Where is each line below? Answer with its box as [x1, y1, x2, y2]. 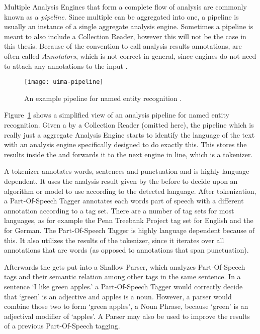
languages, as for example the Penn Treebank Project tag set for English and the [4, 215, 253, 226]
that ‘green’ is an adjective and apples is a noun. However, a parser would [4, 291, 232, 301]
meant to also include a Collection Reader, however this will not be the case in [4, 31, 246, 41]
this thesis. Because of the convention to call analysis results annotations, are [4, 41, 242, 51]
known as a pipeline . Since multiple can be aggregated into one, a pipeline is [4, 11, 239, 22]
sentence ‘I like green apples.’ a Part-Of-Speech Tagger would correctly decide [4, 281, 243, 291]
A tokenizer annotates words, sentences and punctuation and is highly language [4, 166, 249, 176]
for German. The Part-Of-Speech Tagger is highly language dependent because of [4, 225, 255, 235]
